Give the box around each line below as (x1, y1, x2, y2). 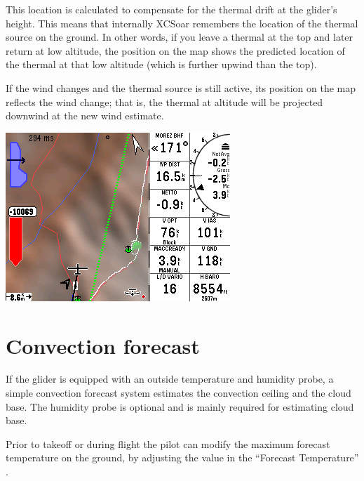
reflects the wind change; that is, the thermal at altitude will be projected (6, 94, 323, 109)
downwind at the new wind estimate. (6, 108, 164, 123)
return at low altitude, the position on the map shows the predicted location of (6, 43, 345, 58)
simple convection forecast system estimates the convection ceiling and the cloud (6, 386, 351, 400)
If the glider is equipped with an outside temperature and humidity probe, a (6, 371, 334, 386)
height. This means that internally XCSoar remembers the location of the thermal (6, 15, 358, 30)
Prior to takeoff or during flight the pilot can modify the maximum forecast (6, 436, 330, 451)
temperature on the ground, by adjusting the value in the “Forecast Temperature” (6, 450, 359, 465)
